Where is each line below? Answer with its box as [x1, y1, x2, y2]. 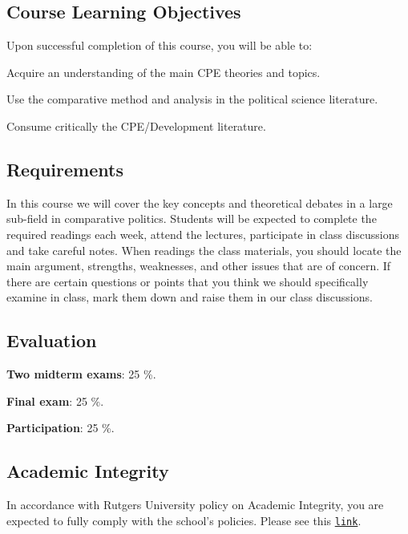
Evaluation [6, 328, 97, 353]
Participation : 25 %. [6, 419, 115, 436]
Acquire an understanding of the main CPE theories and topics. [6, 63, 321, 80]
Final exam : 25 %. [6, 392, 104, 409]
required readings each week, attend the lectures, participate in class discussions [6, 225, 399, 242]
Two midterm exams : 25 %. [6, 366, 156, 382]
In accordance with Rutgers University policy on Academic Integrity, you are [6, 496, 384, 513]
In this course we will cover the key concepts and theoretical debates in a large [6, 194, 393, 211]
